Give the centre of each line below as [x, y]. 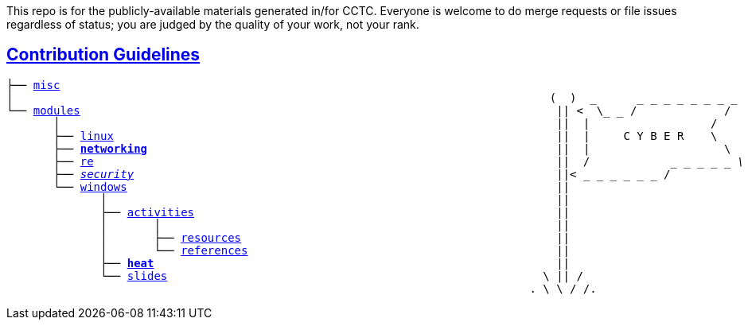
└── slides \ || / [342, 276]
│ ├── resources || [335, 237]
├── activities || [335, 212]
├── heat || [335, 263]
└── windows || [312, 186]
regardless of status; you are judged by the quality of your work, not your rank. [213, 24]
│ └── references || [335, 250]
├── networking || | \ [392, 148]
